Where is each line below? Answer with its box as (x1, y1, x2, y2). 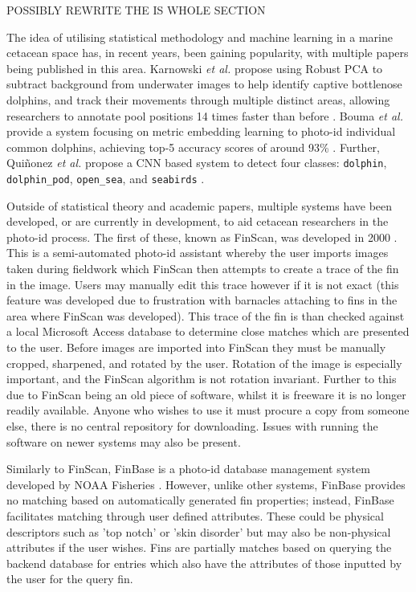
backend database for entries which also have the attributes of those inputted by (6, 554, 402, 571)
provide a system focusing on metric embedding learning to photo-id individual (6, 123, 396, 140)
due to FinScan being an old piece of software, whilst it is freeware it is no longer (6, 386, 406, 402)
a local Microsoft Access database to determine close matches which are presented (6, 323, 410, 340)
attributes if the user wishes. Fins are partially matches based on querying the (6, 539, 392, 556)
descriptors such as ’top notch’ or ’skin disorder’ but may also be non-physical (6, 523, 391, 540)
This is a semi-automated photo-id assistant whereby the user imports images (6, 244, 389, 261)
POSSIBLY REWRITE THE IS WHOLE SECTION (6, 2, 266, 18)
